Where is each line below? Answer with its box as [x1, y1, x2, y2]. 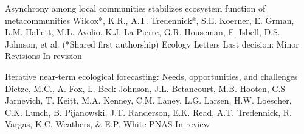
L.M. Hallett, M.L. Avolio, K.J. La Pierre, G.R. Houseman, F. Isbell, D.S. [5, 26, 280, 38]
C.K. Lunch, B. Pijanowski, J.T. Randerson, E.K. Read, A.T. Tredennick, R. [5, 105, 292, 118]
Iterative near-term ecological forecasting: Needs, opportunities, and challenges [5, 69, 298, 82]
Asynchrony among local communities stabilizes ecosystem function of [5, 2, 266, 14]
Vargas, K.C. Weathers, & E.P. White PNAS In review [5, 118, 210, 130]
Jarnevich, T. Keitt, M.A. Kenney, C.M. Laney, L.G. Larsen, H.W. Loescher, [5, 94, 292, 107]
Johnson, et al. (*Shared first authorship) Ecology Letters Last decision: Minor [5, 37, 299, 50]
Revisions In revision [5, 49, 82, 62]
